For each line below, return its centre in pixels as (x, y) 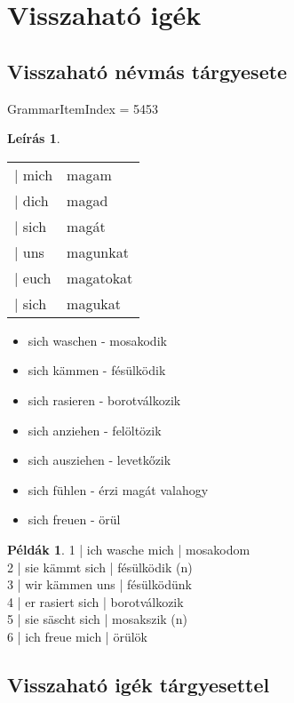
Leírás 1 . (34, 138)
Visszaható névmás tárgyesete (147, 71)
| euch (33, 277)
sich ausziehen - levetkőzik (99, 460)
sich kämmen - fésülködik (97, 370)
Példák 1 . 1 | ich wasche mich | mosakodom (129, 549)
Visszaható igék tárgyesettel (139, 684)
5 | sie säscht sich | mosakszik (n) (98, 619)
